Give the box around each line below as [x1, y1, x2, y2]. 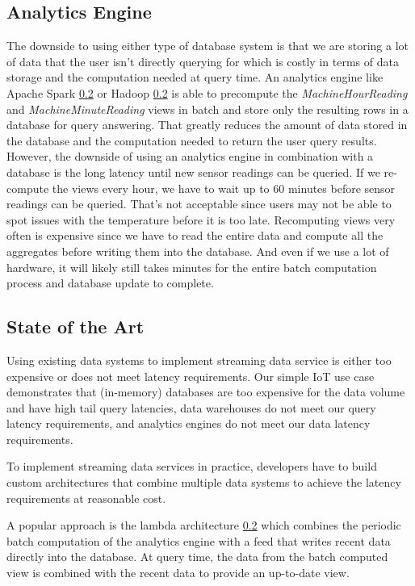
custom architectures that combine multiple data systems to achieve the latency [6, 474, 401, 491]
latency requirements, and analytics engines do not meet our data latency [6, 415, 371, 432]
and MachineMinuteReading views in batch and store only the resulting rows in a [6, 100, 409, 117]
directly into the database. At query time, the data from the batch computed [6, 548, 388, 565]
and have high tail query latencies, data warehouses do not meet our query [6, 399, 376, 416]
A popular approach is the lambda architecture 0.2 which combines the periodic [6, 517, 401, 534]
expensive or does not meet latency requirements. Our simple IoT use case [6, 367, 375, 384]
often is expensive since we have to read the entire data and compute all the [6, 227, 384, 244]
